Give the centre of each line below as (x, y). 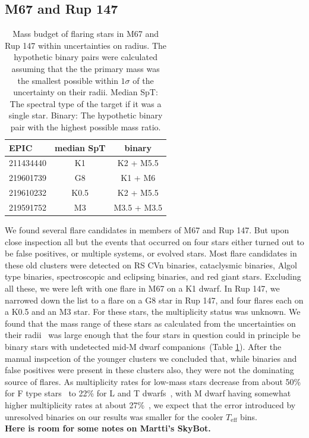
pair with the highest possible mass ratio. (86, 126)
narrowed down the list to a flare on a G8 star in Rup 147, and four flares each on (154, 300)
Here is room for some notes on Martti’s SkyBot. (108, 428)
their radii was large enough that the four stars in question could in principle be (153, 335)
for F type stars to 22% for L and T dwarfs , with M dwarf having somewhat (148, 393)
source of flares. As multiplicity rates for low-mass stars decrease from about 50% (153, 381)
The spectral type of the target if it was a (86, 103)
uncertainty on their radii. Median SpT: (86, 92)
